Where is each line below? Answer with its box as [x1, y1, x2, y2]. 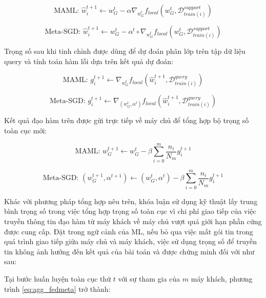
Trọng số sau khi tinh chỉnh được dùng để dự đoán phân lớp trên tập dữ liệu [4, 46, 245, 56]
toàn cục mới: [4, 125, 47, 135]
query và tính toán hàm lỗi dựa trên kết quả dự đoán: [4, 55, 173, 66]
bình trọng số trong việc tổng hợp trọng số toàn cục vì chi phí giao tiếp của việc [4, 206, 256, 216]
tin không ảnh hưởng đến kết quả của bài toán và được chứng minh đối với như [4, 246, 255, 256]
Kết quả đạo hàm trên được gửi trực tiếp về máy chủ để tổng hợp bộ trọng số [4, 115, 249, 126]
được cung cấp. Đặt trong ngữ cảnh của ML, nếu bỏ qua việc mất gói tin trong [4, 226, 253, 236]
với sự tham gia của [118, 273, 180, 284]
